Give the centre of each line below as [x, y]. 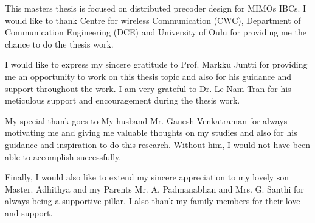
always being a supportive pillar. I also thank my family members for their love [153, 201]
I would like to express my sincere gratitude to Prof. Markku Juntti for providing [156, 64]
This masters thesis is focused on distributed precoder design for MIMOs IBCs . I [156, 8]
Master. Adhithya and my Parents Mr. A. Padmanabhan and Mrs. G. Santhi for [154, 189]
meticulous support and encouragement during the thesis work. [123, 100]
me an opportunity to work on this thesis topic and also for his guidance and [148, 76]
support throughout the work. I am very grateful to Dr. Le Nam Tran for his [148, 88]
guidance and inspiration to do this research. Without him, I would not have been [158, 144]
